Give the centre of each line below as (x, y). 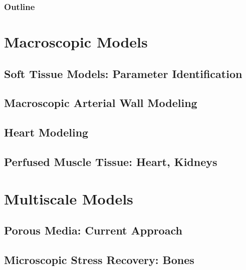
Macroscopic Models (76, 42)
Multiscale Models (69, 198)
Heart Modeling (46, 132)
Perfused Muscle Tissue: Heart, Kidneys (111, 161)
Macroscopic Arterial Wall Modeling (101, 103)
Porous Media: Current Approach (93, 230)
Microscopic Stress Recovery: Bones (99, 259)
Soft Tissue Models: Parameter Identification (123, 73)
